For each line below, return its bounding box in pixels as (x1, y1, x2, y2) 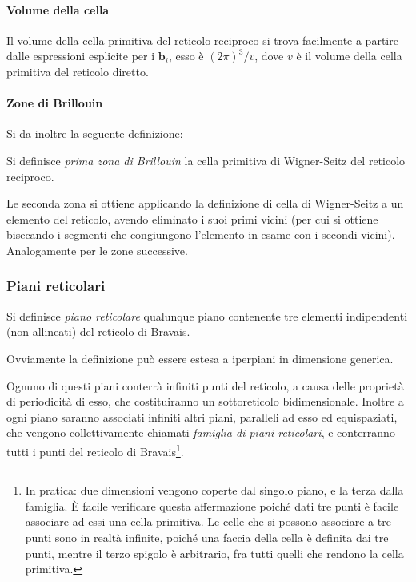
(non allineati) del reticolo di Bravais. (6, 323, 190, 340)
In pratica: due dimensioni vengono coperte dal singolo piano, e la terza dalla (25, 482, 404, 499)
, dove (254, 47, 284, 64)
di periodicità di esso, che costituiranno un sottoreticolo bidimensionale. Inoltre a (6, 393, 404, 410)
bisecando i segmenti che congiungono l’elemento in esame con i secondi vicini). (6, 226, 395, 243)
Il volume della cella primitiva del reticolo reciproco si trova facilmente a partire (6, 31, 398, 48)
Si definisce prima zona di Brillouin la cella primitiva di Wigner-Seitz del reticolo (6, 152, 406, 168)
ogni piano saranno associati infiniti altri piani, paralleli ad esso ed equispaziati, (6, 408, 398, 425)
